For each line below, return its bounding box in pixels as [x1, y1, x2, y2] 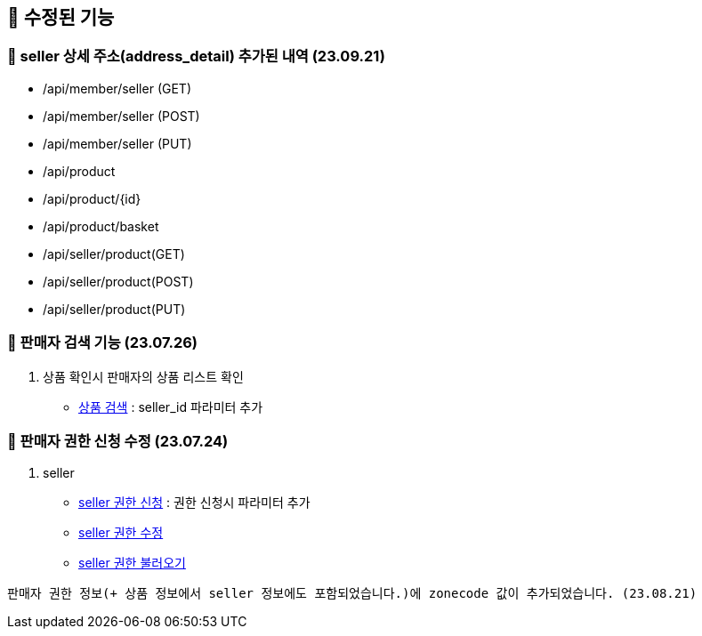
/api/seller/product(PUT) [43, 301, 186, 317]
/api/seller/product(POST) [43, 273, 194, 289]
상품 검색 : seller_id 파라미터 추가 [78, 399, 263, 415]
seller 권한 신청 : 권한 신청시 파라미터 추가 [78, 495, 311, 511]
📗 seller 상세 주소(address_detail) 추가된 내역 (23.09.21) [7, 47, 385, 66]
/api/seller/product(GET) [43, 246, 185, 262]
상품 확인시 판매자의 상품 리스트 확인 [43, 368, 244, 384]
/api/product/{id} [43, 190, 141, 206]
